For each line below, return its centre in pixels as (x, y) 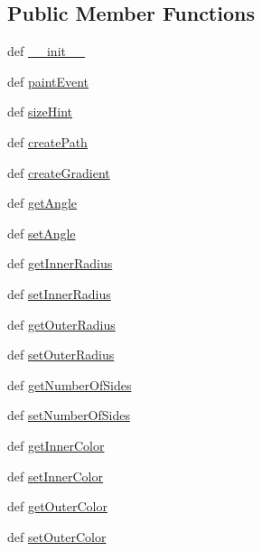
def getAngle (42, 203)
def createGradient (59, 172)
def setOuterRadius (61, 355)
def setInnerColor (55, 476)
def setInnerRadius (59, 293)
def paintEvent (48, 81)
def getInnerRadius (60, 263)
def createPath (47, 141)
